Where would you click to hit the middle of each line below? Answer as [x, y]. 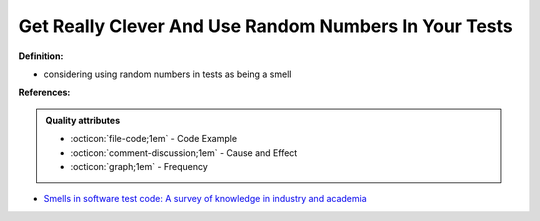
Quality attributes [82, 120]
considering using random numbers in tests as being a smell [167, 74]
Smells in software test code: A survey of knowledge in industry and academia [205, 199]
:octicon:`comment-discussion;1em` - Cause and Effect [184, 152]
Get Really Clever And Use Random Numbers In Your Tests [266, 26]
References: [44, 92]
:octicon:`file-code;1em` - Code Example [154, 139]
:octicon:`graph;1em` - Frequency [139, 166]
